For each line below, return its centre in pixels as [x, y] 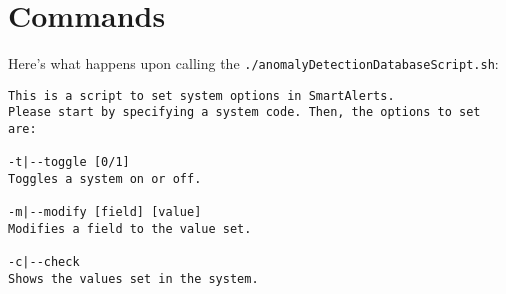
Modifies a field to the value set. [130, 229]
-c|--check [44, 262]
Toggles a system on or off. [105, 179]
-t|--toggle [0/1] [69, 162]
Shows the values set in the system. [133, 279]
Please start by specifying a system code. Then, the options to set [244, 112]
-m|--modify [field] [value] [105, 212]
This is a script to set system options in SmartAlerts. [201, 95]
